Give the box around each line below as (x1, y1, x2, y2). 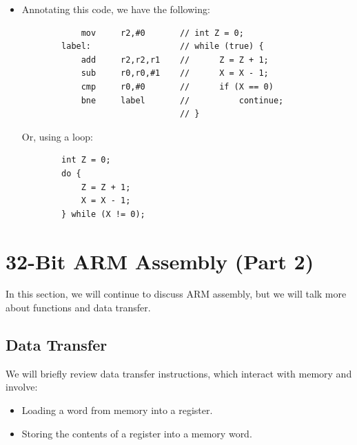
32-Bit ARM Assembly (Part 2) (6, 247, 314, 275)
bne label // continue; (81, 95, 284, 105)
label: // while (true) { (61, 41, 264, 52)
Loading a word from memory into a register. (21, 403, 213, 417)
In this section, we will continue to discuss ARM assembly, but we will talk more (6, 287, 347, 301)
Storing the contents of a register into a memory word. (21, 426, 252, 440)
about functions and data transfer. (6, 300, 151, 315)
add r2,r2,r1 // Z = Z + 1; (81, 54, 269, 65)
